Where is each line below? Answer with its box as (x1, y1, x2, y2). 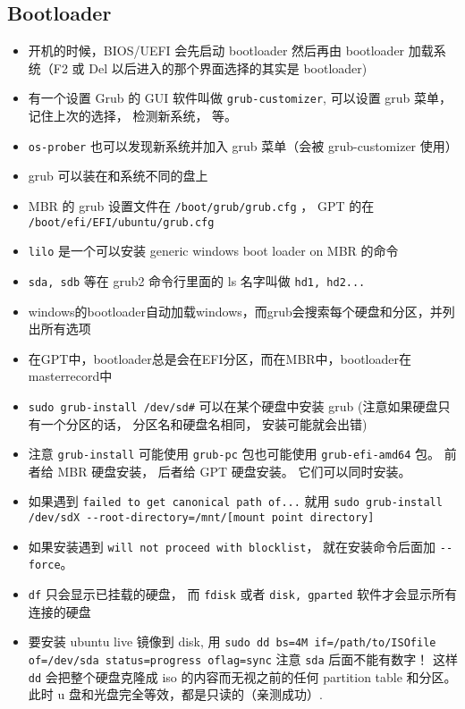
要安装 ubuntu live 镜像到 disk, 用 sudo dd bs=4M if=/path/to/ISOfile (28, 632, 436, 651)
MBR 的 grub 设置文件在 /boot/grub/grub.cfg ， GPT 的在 (28, 196, 375, 215)
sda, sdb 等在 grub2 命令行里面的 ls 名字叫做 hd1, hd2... (28, 271, 366, 290)
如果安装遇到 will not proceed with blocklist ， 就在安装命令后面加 (28, 536, 436, 555)
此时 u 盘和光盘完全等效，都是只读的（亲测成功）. (28, 685, 323, 704)
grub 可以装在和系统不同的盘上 (28, 166, 208, 185)
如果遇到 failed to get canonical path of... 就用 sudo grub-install (28, 492, 443, 511)
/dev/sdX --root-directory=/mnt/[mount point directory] (28, 511, 375, 525)
